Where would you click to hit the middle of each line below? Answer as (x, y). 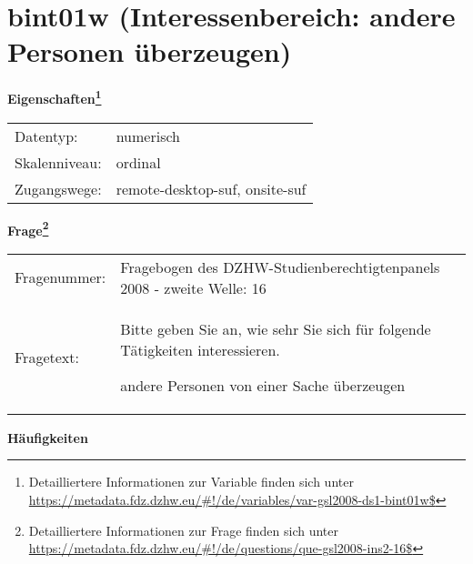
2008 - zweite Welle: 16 (193, 287)
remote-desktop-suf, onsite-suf (211, 188)
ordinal (138, 162)
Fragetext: (47, 357)
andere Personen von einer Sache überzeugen (263, 385)
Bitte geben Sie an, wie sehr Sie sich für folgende (276, 328)
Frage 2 (28, 228)
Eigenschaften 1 (55, 97)
